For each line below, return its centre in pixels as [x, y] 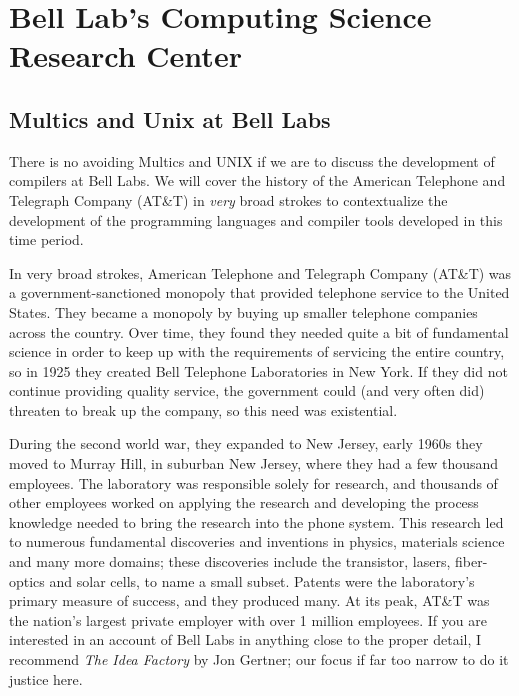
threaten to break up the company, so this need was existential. [203, 409]
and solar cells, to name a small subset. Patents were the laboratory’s [262, 580]
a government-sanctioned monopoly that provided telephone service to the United [259, 292]
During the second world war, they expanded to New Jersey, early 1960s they [246, 443]
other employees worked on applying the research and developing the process [244, 502]
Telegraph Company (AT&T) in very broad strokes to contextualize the [228, 199]
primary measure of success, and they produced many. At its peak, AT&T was [249, 600]
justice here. [46, 678]
